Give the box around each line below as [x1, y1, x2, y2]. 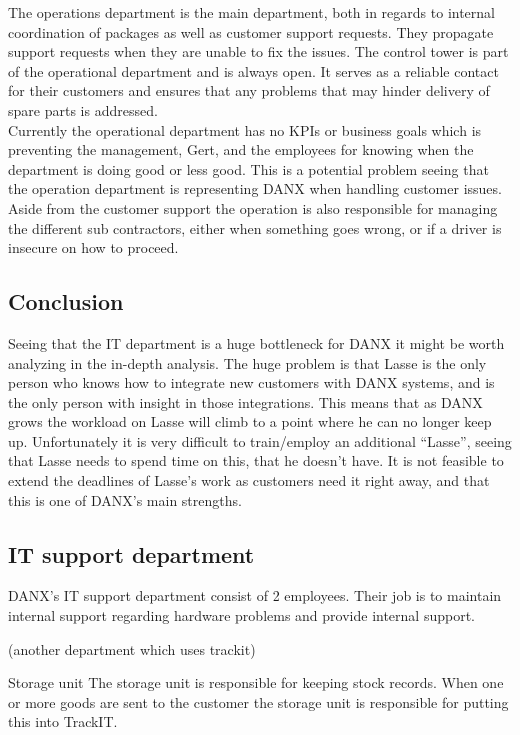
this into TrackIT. [8, 711, 118, 732]
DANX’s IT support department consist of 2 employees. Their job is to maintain [8, 585, 502, 606]
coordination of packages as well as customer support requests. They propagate [8, 21, 494, 42]
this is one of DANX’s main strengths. [8, 489, 242, 510]
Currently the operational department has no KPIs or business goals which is [8, 119, 482, 140]
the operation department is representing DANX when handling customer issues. [8, 178, 502, 199]
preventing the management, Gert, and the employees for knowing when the [8, 139, 474, 160]
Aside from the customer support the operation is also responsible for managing [8, 197, 498, 218]
